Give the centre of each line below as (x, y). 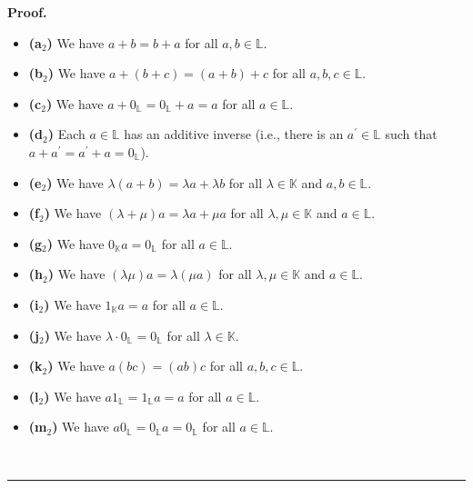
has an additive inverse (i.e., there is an (234, 134)
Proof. (27, 12)
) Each (66, 134)
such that (411, 134)
